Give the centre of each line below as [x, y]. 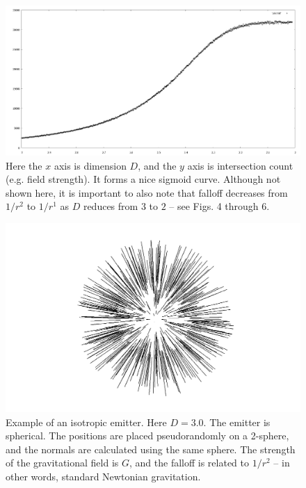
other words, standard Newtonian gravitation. [103, 476]
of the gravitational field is [62, 463]
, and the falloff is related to [189, 463]
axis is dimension [90, 165]
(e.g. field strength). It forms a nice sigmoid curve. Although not [143, 179]
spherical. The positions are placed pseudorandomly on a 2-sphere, [147, 436]
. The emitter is [237, 422]
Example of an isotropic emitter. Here [86, 422]
